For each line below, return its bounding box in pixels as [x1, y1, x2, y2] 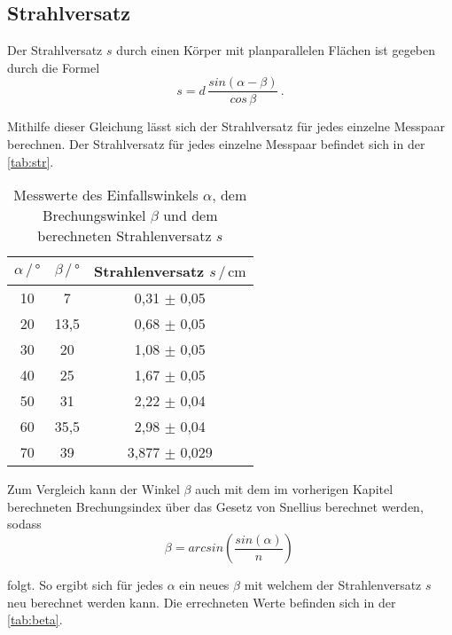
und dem [163, 205, 218, 226]
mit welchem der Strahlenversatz [244, 576, 422, 594]
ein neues [179, 576, 230, 594]
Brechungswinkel [43, 205, 146, 226]
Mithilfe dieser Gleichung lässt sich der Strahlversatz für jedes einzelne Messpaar [7, 117, 446, 136]
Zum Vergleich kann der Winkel [7, 480, 180, 498]
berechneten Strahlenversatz [37, 225, 212, 247]
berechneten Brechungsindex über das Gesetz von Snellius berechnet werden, [7, 497, 424, 515]
